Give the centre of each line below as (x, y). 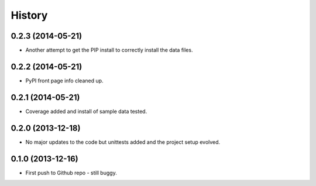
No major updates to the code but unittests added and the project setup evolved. (123, 142)
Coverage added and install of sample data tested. (86, 111)
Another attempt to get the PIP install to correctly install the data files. (109, 50)
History (29, 15)
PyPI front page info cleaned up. (64, 80)
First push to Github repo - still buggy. (71, 173)
